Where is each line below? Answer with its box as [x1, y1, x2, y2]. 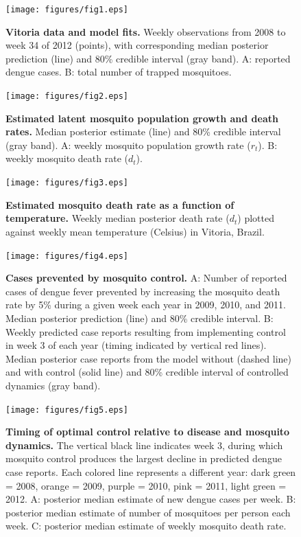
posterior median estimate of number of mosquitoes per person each [5, 505, 291, 519]
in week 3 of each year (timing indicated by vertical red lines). [5, 338, 267, 352]
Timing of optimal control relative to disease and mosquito [5, 424, 290, 439]
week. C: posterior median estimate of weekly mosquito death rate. [5, 518, 287, 533]
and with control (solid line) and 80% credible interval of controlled [5, 365, 289, 379]
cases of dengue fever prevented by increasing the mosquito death [5, 284, 280, 298]
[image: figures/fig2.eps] [5, 91, 128, 102]
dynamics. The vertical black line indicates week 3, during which [5, 437, 283, 452]
